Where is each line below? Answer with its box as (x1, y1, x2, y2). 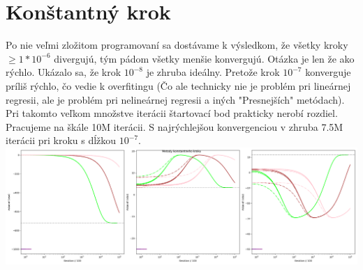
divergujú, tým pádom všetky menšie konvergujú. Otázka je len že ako (54, 51, 355, 65)
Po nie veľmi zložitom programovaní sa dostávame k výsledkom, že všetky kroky (6, 38, 348, 52)
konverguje (305, 65, 351, 79)
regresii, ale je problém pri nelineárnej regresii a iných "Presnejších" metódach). (6, 92, 345, 106)
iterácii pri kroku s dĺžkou (6, 133, 117, 148)
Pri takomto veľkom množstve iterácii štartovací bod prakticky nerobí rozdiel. (6, 106, 338, 120)
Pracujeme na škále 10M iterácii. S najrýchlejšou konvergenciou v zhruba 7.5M (6, 119, 343, 134)
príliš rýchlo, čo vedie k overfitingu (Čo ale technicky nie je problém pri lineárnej (6, 78, 351, 93)
